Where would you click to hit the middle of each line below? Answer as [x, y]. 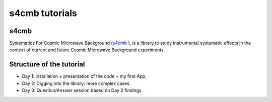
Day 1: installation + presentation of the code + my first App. [84, 76]
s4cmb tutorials [43, 13]
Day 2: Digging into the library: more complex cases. [76, 83]
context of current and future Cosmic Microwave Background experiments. [87, 50]
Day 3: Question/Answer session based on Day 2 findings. [82, 90]
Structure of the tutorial [47, 65]
